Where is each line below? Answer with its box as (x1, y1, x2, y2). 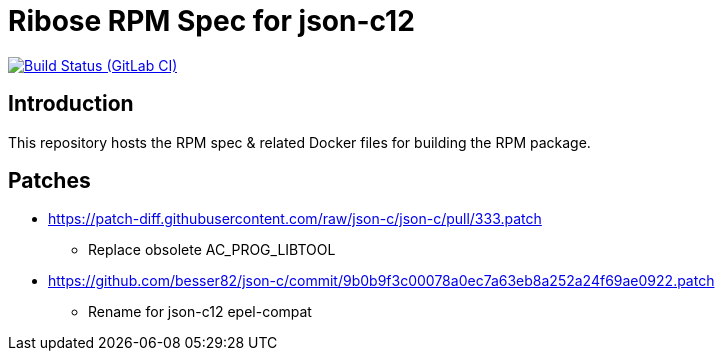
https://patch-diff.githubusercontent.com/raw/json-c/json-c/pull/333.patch (48, 210, 542, 228)
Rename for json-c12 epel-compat (88, 303, 312, 321)
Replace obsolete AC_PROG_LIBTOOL (88, 241, 336, 259)
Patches (8, 168, 91, 194)
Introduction (8, 91, 134, 117)
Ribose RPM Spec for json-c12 (8, 4, 415, 38)
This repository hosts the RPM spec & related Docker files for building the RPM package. (8, 133, 591, 151)
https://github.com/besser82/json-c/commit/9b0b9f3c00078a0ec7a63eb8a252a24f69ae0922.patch (48, 272, 715, 290)
